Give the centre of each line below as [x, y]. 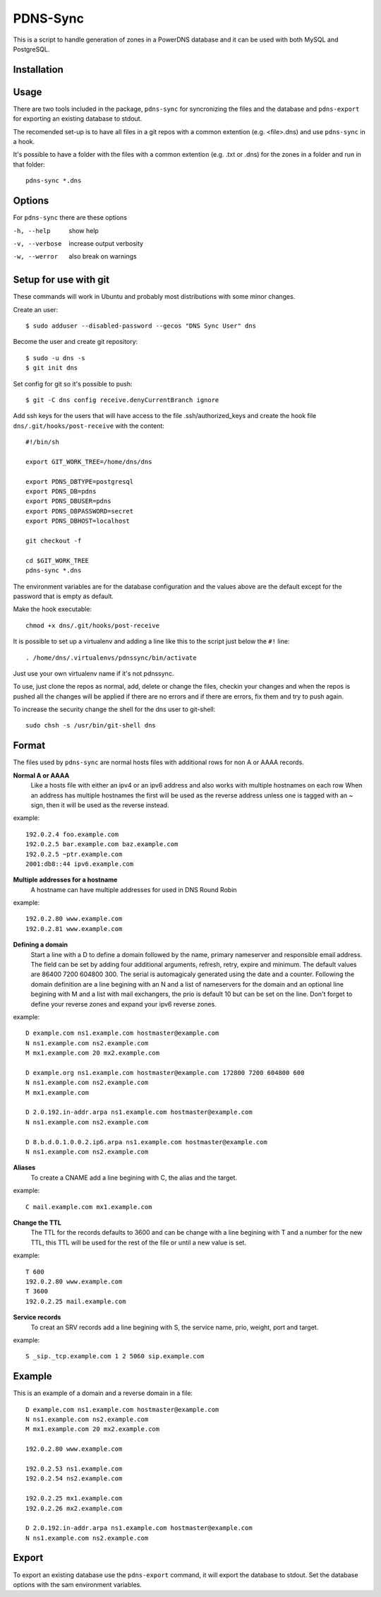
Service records [37, 1317]
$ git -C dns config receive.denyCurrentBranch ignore [122, 400]
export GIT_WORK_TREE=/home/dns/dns [89, 462]
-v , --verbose [37, 243]
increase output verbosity [106, 243]
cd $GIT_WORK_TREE [58, 560]
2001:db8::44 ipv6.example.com [80, 864]
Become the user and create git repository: [75, 342]
